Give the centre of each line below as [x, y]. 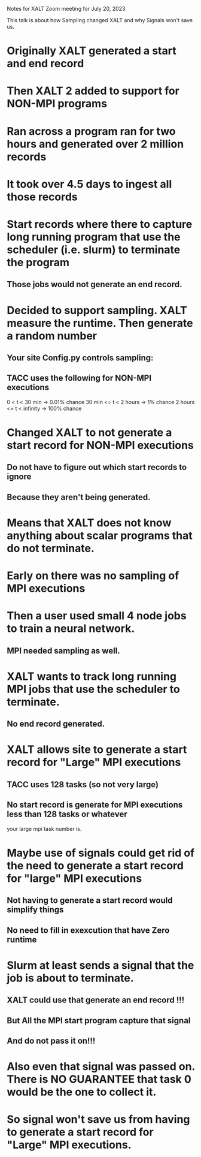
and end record [45, 64]
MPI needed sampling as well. [63, 651]
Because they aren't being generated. [79, 497]
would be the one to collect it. [82, 1092]
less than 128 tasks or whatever [67, 814]
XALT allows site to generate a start [97, 750]
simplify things [35, 910]
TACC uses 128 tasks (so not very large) [83, 784]
